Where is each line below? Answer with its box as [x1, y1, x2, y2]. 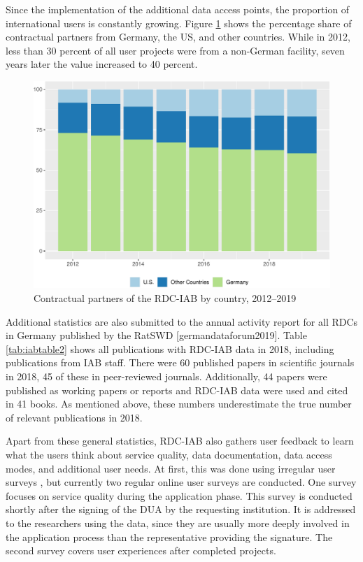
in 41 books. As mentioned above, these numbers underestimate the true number [6, 396, 352, 411]
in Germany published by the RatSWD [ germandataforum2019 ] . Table [6, 328, 307, 343]
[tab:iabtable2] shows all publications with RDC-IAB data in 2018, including [6, 341, 334, 356]
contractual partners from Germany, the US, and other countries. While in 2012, [6, 29, 350, 44]
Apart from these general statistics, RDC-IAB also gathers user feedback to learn [6, 433, 354, 448]
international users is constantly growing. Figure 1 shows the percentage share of [6, 15, 352, 30]
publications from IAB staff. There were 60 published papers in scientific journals [6, 355, 355, 370]
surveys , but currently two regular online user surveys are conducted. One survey [6, 475, 357, 489]
